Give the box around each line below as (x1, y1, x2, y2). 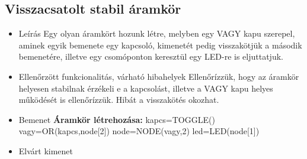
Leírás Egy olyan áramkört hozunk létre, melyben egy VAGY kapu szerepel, (18, 27, 295, 40)
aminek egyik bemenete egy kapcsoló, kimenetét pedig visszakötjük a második (18, 38, 302, 51)
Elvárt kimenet (18, 144, 73, 157)
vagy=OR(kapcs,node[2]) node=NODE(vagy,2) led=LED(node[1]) (18, 125, 260, 137)
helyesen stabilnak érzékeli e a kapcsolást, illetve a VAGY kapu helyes (18, 82, 273, 94)
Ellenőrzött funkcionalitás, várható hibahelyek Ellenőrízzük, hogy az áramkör (18, 70, 299, 82)
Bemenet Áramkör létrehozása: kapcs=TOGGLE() (18, 113, 215, 125)
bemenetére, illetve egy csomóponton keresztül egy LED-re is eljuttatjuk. (18, 50, 283, 63)
